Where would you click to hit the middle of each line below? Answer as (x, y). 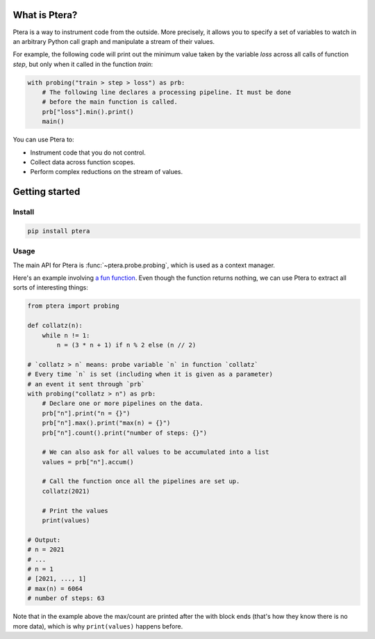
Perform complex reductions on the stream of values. (107, 172)
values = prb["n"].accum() (88, 462)
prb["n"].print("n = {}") (86, 413)
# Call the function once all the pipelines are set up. (141, 481)
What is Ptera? (45, 15)
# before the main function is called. (110, 102)
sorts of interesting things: (50, 287)
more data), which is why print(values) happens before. (98, 626)
